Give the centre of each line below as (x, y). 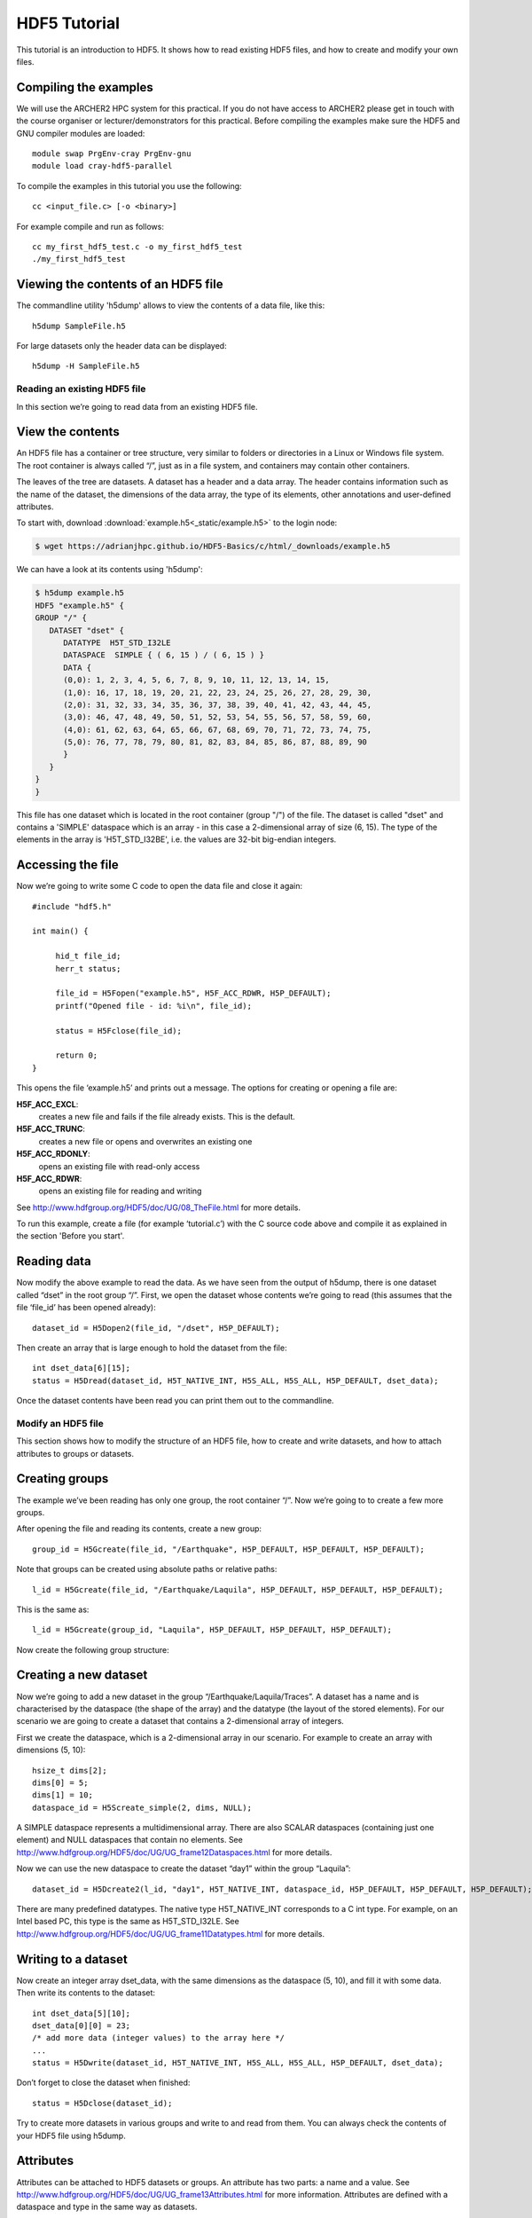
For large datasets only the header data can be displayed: (121, 346)
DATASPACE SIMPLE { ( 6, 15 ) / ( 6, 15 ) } (164, 655)
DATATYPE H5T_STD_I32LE (117, 642)
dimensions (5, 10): (51, 1750)
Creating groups (63, 1479)
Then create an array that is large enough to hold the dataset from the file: (152, 1348)
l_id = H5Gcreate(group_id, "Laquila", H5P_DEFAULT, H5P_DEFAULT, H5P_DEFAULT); (212, 1630)
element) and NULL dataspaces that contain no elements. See (129, 1840)
